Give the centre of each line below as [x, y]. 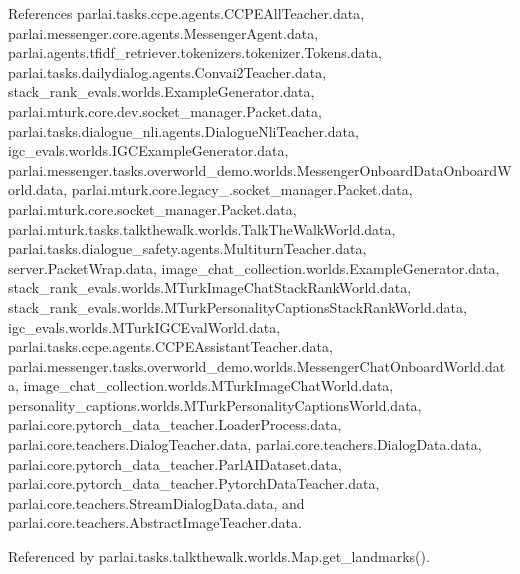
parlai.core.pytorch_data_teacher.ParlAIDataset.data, [175, 463]
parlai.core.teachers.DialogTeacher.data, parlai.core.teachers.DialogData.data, [245, 444]
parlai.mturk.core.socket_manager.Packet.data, [152, 208]
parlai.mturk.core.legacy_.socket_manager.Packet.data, [242, 189]
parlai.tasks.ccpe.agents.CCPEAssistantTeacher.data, [170, 346]
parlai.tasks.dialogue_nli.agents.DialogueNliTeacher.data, [183, 130]
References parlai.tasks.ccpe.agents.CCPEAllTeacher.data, [186, 13]
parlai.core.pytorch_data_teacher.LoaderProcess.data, [175, 424]
